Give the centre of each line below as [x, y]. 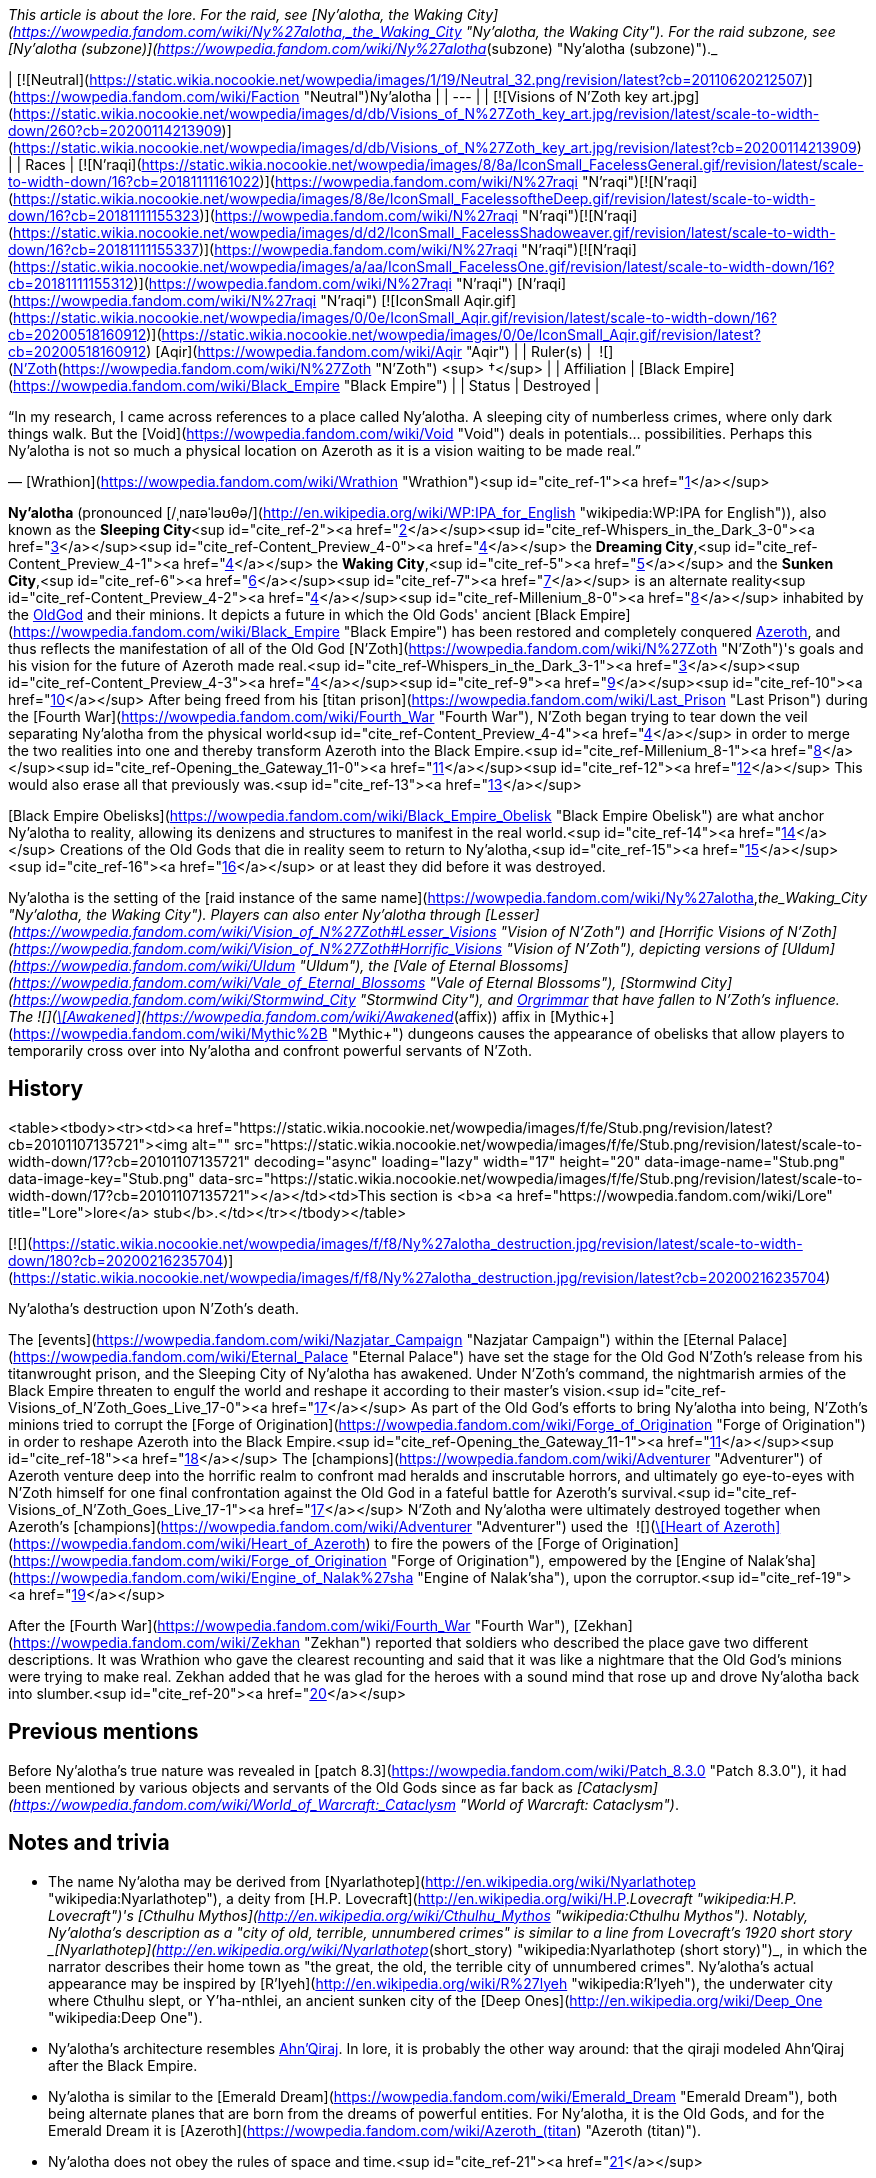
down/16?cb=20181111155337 [103, 249]
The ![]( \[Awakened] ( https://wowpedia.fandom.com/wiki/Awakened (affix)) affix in [277, 1016]
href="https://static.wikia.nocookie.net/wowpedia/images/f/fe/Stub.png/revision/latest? [484, 1127]
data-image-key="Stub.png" [101, 1178]
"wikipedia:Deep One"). [125, 2017]
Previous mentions [103, 1732]
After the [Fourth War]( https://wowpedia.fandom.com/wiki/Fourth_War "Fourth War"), [289, 1625]
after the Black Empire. [123, 2065]
